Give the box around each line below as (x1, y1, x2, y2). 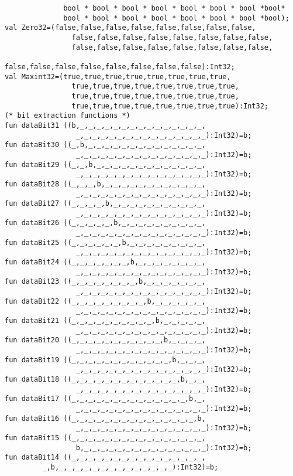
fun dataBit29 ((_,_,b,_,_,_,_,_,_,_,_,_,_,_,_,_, (5, 160, 206, 169)
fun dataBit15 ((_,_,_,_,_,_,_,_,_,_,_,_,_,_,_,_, (5, 433, 206, 442)
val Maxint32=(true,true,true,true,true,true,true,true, (5, 72, 231, 81)
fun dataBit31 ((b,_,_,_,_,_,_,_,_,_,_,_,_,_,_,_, (5, 121, 206, 130)
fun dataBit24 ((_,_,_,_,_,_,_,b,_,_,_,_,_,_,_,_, (5, 258, 206, 267)
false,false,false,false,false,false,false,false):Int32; (5, 62, 235, 71)
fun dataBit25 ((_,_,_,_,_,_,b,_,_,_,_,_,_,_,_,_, (5, 238, 206, 247)
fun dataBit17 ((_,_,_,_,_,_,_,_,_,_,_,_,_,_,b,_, (5, 395, 206, 403)
